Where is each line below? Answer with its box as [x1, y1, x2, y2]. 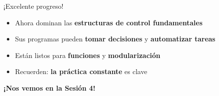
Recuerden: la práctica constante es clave [15, 66, 147, 77]
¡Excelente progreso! [3, 1, 64, 11]
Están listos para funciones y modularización [15, 50, 161, 60]
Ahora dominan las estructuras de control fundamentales [15, 17, 203, 27]
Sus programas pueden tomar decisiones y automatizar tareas [15, 34, 216, 44]
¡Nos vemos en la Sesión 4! [3, 82, 96, 93]
